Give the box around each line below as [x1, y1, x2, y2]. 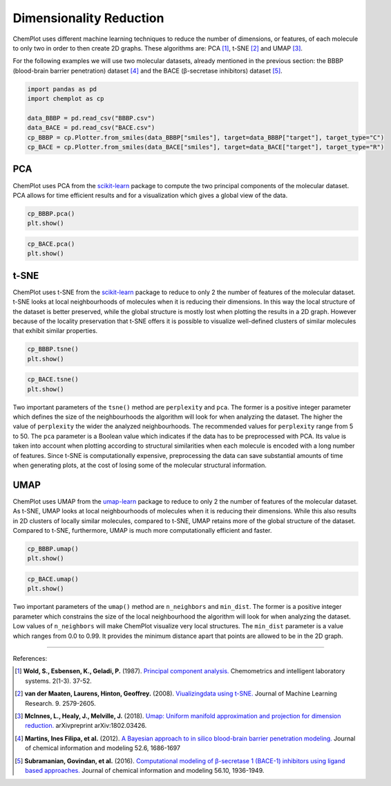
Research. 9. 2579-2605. [25, 699, 96, 707]
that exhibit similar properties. [12, 327, 98, 335]
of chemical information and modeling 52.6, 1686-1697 [25, 744, 181, 752]
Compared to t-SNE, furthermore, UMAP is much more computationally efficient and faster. [12, 527, 272, 535]
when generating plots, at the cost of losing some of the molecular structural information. [12, 461, 267, 470]
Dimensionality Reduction [12, 10, 164, 26]
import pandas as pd [27, 85, 97, 93]
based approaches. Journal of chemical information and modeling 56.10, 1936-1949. [25, 766, 265, 774]
